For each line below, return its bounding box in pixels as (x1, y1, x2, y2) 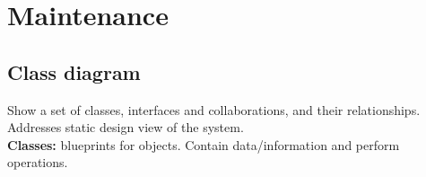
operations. (7, 153, 68, 172)
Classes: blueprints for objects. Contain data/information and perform (7, 135, 400, 154)
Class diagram (7, 58, 141, 85)
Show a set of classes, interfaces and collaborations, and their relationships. (7, 100, 421, 119)
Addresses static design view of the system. (7, 118, 244, 137)
